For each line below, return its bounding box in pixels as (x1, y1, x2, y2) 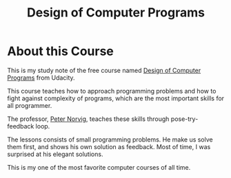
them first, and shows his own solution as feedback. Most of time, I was (7, 142, 211, 151)
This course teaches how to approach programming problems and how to (7, 87, 217, 95)
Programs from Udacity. (7, 74, 75, 82)
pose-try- (170, 115, 199, 123)
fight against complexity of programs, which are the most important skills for (7, 94, 225, 102)
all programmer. (7, 101, 52, 109)
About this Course (7, 43, 114, 59)
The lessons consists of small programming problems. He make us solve (7, 135, 213, 144)
